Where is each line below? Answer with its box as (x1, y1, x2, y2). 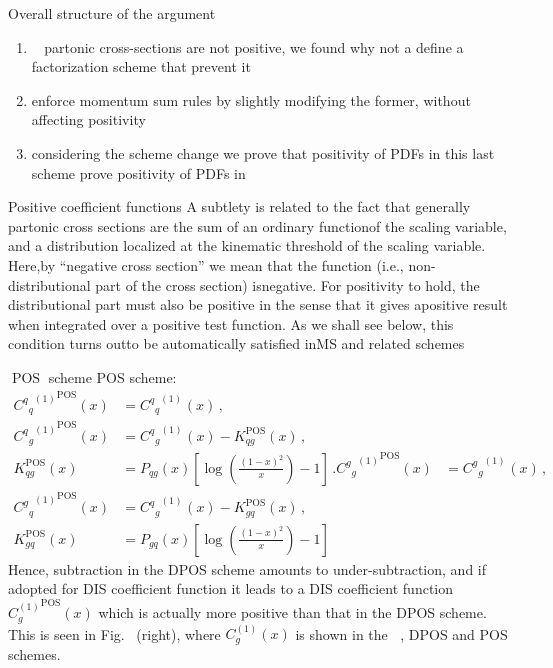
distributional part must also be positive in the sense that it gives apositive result (8, 294, 508, 315)
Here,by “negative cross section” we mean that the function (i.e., (8, 254, 404, 275)
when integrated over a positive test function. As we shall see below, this (8, 313, 454, 334)
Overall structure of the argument (8, 3, 216, 23)
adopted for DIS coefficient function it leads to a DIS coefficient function (8, 578, 454, 599)
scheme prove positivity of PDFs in (31, 162, 246, 183)
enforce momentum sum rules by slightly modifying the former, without (31, 89, 471, 110)
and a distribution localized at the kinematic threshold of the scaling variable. (8, 235, 486, 256)
